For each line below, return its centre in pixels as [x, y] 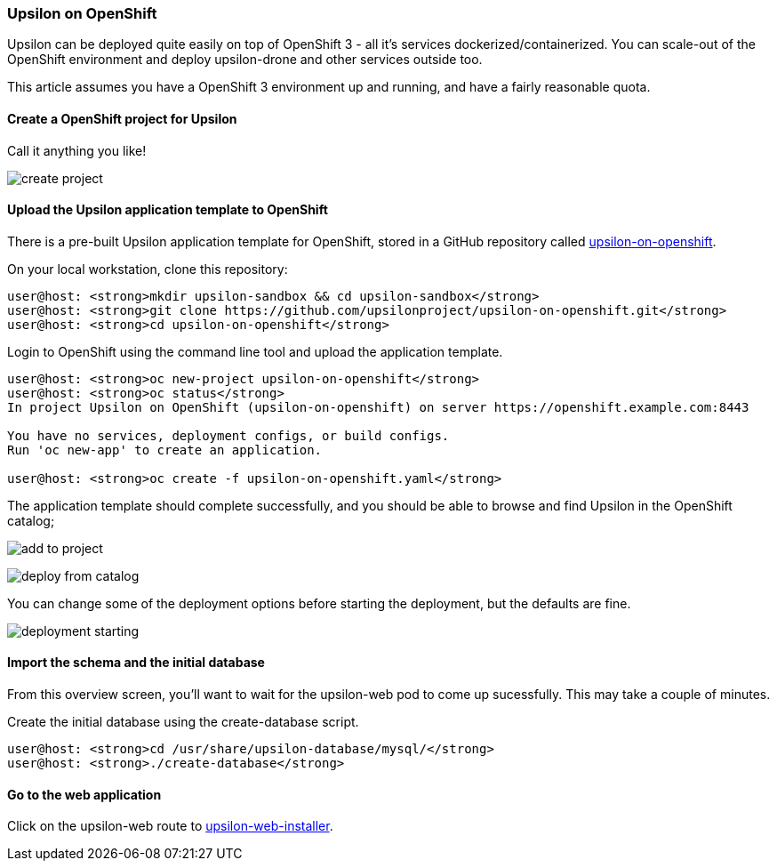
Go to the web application [84, 794]
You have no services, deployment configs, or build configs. [228, 435]
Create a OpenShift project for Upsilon [122, 118]
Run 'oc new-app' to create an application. [165, 450]
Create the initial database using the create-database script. [183, 722]
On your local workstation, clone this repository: [148, 269]
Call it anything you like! [77, 150]
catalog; [31, 520]
